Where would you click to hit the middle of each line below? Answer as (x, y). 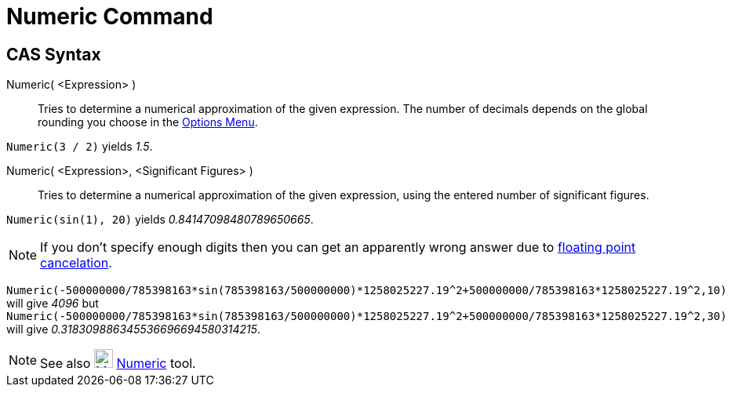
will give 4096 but (53, 304)
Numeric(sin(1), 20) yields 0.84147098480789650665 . (160, 220)
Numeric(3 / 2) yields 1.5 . (80, 147)
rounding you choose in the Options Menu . (148, 122)
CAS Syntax (54, 54)
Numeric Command (110, 16)
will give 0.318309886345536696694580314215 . (134, 329)
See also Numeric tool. (118, 364)
